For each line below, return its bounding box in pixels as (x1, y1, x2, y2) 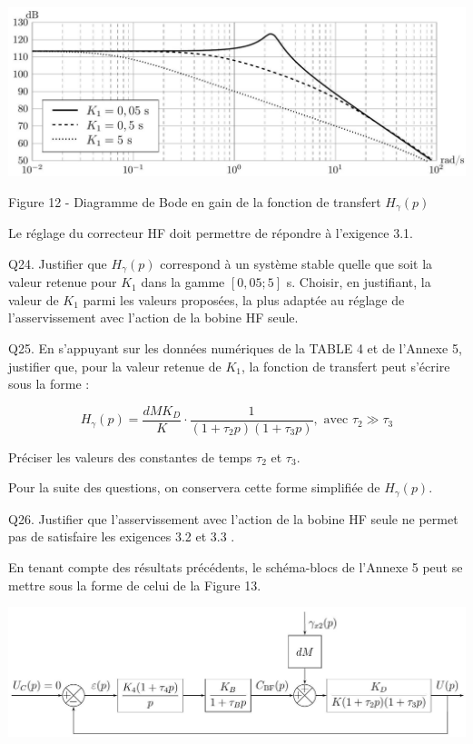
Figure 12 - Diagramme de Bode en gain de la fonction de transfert (8, 192, 381, 211)
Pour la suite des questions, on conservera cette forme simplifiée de (8, 478, 380, 497)
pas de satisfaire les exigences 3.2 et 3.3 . (8, 527, 235, 546)
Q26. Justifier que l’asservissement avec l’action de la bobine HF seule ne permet (8, 509, 458, 528)
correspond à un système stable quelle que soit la (160, 253, 433, 273)
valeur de (8, 290, 59, 309)
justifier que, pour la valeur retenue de (8, 356, 222, 375)
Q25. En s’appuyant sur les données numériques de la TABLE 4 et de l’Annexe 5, (8, 338, 462, 357)
